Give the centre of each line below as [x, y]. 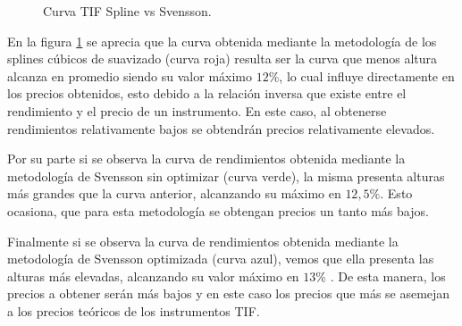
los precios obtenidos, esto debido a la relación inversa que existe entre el [207, 93]
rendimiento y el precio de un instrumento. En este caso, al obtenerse [197, 110]
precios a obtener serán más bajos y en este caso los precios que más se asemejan [229, 293]
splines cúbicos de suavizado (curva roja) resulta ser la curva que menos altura [223, 59]
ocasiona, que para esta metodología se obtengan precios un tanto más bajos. [218, 210]
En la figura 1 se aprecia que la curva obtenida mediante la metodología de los [222, 41]
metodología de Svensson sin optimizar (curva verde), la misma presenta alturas [226, 176]
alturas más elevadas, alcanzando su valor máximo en [153, 276]
